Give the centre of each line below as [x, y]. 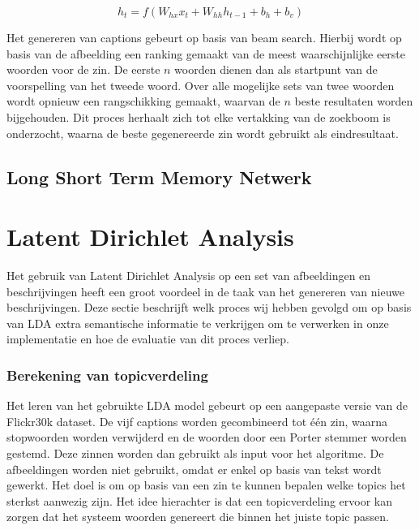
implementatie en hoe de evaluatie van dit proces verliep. [148, 339]
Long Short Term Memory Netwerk [159, 177]
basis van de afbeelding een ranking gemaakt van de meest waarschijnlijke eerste [206, 53]
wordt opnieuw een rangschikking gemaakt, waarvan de [143, 101]
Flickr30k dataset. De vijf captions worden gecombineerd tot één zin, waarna [197, 421]
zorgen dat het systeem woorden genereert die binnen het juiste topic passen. [198, 517]
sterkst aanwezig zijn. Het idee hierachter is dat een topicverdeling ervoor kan [200, 500]
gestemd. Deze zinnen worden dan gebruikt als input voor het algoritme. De [195, 453]
